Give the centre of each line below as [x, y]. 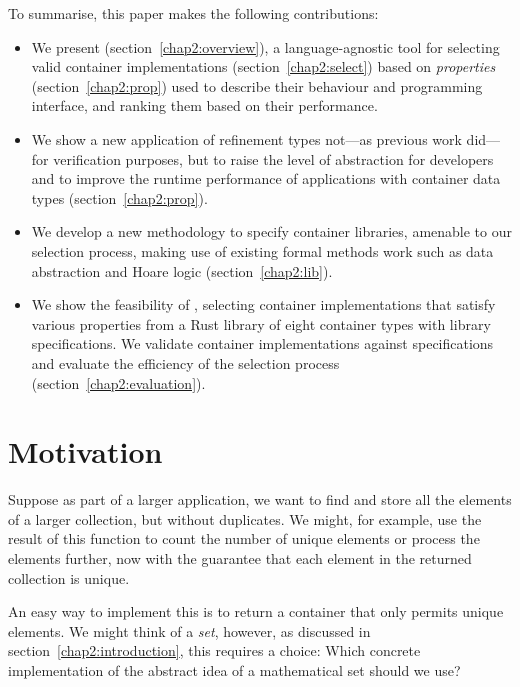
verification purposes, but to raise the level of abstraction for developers [273, 158]
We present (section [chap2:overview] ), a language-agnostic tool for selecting [265, 46]
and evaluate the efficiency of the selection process [185, 362]
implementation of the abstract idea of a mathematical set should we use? [234, 669]
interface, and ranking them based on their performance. [204, 105]
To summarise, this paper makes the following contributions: [193, 13]
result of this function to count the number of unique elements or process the [244, 538]
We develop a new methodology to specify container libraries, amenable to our [271, 231]
